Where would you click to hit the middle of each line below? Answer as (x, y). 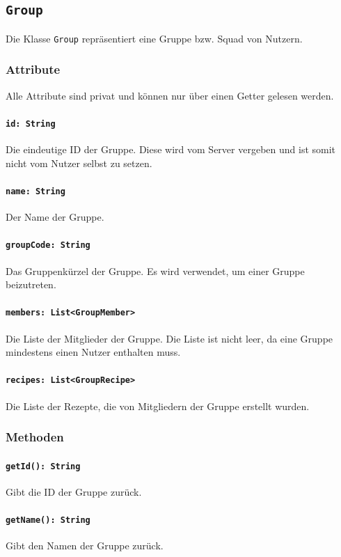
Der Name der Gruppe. (55, 217)
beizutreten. (31, 284)
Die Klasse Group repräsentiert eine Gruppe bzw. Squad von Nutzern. (154, 38)
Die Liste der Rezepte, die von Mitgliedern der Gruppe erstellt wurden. (158, 406)
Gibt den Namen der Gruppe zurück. (85, 546)
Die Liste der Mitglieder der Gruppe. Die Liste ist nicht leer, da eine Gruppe (169, 338)
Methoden (35, 437)
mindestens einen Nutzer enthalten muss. (93, 352)
